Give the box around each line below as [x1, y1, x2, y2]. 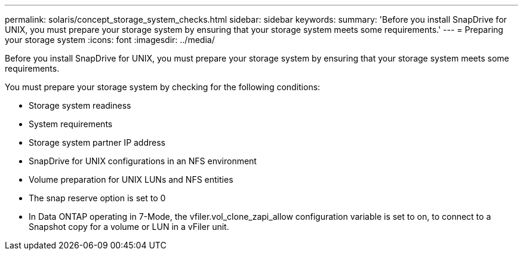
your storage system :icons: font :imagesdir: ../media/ [5, 35, 215, 45]
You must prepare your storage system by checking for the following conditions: [5, 82, 321, 92]
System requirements [29, 119, 113, 129]
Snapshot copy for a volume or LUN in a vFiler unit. [29, 222, 229, 232]
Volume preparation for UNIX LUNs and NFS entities [29, 174, 233, 185]
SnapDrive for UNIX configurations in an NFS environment [29, 156, 257, 166]
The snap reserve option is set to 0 [29, 193, 166, 203]
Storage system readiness [29, 100, 131, 110]
